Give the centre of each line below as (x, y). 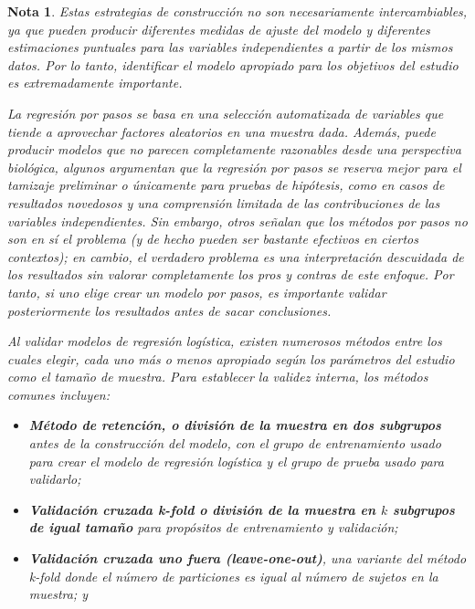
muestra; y (58, 594)
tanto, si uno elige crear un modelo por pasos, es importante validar (197, 292)
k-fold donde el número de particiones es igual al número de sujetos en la (233, 576)
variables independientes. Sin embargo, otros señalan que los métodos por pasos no (237, 220)
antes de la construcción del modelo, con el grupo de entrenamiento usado (235, 443)
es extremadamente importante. (95, 83)
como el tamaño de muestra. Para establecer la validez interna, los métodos (218, 377)
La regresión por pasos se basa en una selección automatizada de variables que (226, 113)
